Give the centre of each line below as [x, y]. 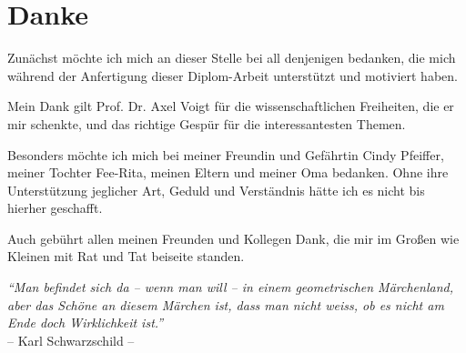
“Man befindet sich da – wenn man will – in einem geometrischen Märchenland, [230, 287]
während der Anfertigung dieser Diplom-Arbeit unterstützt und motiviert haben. [233, 75]
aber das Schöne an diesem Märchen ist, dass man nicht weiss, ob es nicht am [226, 304]
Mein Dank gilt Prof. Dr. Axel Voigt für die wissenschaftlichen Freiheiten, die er [231, 106]
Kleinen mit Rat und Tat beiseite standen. [126, 256]
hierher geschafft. [55, 208]
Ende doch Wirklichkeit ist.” [86, 323]
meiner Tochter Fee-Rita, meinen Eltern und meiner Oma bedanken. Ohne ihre [228, 172]
